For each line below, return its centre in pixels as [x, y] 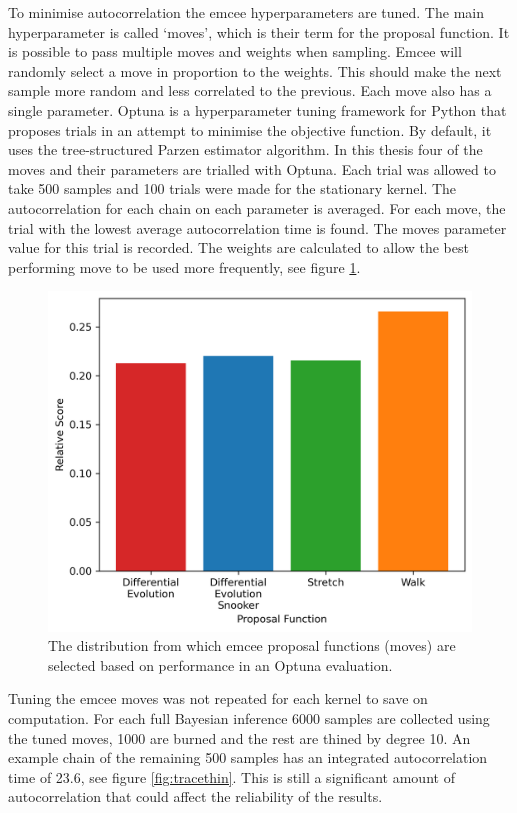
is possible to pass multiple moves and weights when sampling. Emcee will [235, 51]
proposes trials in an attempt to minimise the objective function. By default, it [250, 129]
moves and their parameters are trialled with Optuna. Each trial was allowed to [252, 168]
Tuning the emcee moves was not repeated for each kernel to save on [218, 698]
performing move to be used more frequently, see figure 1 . [184, 266]
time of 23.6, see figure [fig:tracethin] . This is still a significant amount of [231, 776]
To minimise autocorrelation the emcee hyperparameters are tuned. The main [246, 12]
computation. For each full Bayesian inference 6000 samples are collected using [249, 718]
